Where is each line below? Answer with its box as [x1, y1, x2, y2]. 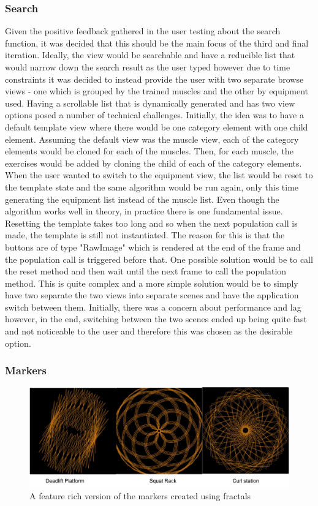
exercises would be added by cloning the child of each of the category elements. [5, 156, 302, 169]
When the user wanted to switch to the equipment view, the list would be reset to [5, 168, 313, 181]
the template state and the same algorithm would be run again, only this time [5, 180, 299, 193]
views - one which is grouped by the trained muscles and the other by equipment [5, 85, 309, 97]
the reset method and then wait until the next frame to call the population [5, 265, 287, 278]
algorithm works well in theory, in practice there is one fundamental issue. [5, 205, 283, 217]
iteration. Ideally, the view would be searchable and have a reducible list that [5, 48, 295, 61]
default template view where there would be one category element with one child [5, 120, 308, 133]
